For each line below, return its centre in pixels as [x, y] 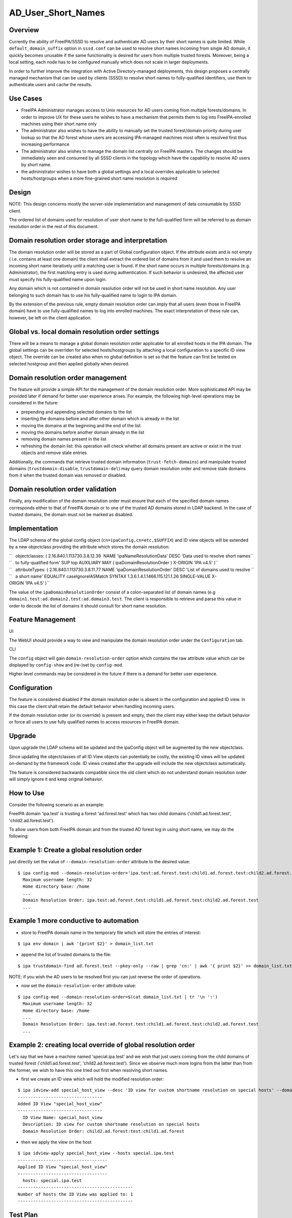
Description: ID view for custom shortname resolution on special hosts [111, 1124]
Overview [24, 30]
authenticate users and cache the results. [51, 85]
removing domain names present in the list [64, 439]
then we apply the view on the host [56, 1142]
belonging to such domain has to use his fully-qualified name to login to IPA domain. [93, 295]
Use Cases [26, 99]
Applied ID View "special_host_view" [63, 1167]
